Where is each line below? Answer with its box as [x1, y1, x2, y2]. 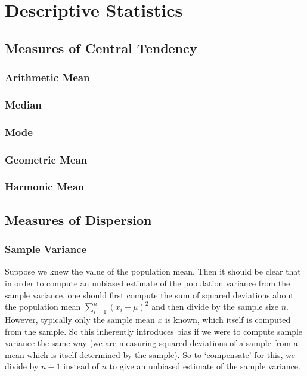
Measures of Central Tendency [5, 38, 197, 57]
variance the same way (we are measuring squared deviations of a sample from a [5, 337, 298, 349]
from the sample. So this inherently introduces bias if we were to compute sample [5, 325, 303, 337]
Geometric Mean [5, 152, 88, 167]
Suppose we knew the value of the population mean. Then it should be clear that [5, 265, 301, 278]
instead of [63, 360, 99, 372]
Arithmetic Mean [5, 70, 90, 85]
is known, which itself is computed [165, 313, 291, 325]
